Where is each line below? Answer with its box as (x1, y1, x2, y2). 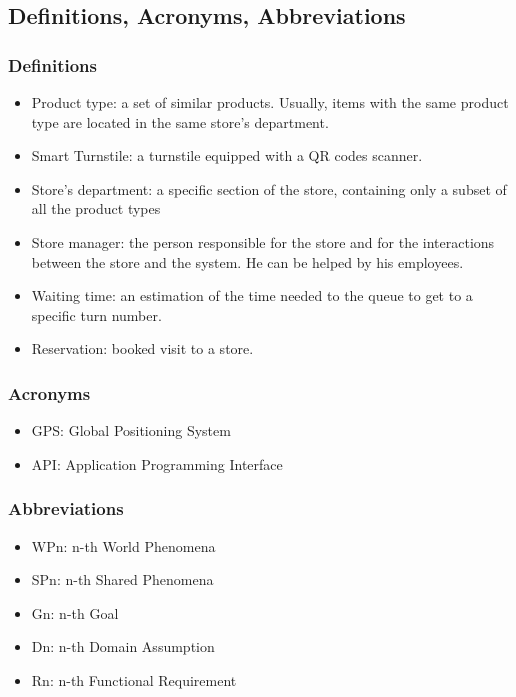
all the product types (31, 198, 161, 219)
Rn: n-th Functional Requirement (31, 669, 237, 690)
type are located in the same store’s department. (31, 111, 329, 132)
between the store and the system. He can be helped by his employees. (31, 251, 464, 272)
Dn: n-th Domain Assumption (31, 636, 215, 657)
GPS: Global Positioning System (31, 420, 231, 441)
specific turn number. (31, 304, 162, 325)
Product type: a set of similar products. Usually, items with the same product (31, 92, 509, 112)
